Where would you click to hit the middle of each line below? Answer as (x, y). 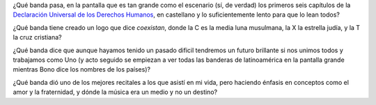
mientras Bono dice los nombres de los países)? (82, 70)
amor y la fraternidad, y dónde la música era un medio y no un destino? (115, 92)
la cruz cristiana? (37, 38)
